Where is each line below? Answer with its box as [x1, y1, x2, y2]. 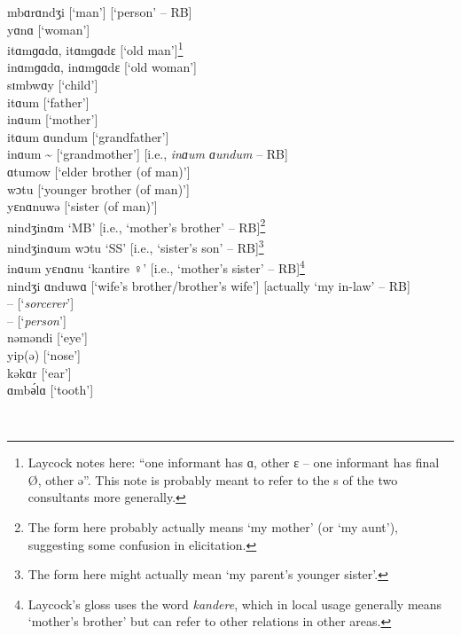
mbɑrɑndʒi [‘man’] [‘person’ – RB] [7, 3, 192, 20]
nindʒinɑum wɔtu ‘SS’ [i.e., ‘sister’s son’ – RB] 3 [7, 236, 264, 256]
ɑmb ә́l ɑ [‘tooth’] [7, 380, 94, 399]
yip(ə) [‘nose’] [7, 345, 81, 364]
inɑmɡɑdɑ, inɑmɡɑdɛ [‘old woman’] [7, 58, 198, 76]
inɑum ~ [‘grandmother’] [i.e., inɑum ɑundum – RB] [7, 145, 288, 163]
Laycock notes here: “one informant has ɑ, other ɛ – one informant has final [27, 453, 440, 472]
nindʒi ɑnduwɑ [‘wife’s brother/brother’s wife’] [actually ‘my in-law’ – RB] [7, 276, 410, 294]
